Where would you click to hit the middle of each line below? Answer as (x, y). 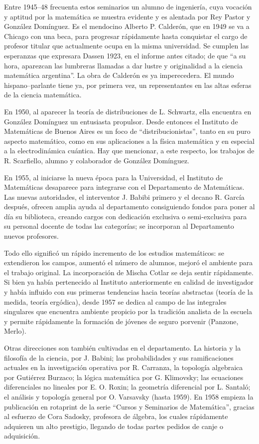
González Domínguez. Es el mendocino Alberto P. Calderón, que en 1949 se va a (127, 26)
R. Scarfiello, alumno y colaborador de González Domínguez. (97, 160)
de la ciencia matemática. (43, 95)
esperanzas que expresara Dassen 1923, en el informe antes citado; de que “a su (125, 55)
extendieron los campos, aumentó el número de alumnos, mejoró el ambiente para (129, 262)
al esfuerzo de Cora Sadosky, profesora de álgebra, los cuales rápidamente (116, 416)
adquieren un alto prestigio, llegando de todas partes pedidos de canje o (114, 426)
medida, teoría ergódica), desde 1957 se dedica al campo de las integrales (115, 301)
